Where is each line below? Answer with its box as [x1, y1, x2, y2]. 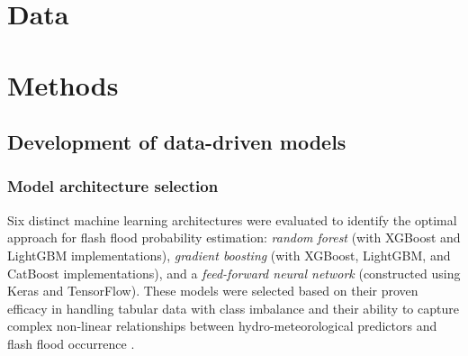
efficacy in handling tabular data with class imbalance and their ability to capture [7, 298, 459, 317]
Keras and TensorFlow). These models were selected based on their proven [7, 281, 418, 300]
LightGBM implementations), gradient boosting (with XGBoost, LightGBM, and [7, 245, 451, 264]
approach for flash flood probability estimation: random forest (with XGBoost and [7, 228, 461, 247]
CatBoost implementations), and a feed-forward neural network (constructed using [7, 263, 461, 282]
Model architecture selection [7, 175, 219, 197]
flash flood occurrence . [7, 333, 135, 352]
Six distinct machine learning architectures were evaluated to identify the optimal [7, 210, 457, 229]
